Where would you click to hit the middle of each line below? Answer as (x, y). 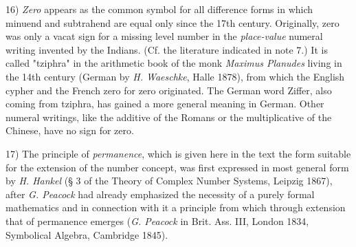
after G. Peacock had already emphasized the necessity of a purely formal (160, 194)
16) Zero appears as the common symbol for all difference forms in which (159, 9)
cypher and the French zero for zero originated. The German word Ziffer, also (169, 90)
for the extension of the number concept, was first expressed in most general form (177, 167)
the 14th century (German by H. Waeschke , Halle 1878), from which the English (175, 76)
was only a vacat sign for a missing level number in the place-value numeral (164, 36)
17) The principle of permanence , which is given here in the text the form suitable (178, 153)
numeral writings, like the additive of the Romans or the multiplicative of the (169, 117)
